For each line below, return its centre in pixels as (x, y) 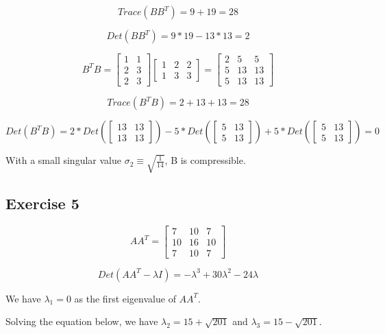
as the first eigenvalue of (125, 298)
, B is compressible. (205, 160)
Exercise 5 (42, 203)
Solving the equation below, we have (82, 321)
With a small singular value (63, 160)
